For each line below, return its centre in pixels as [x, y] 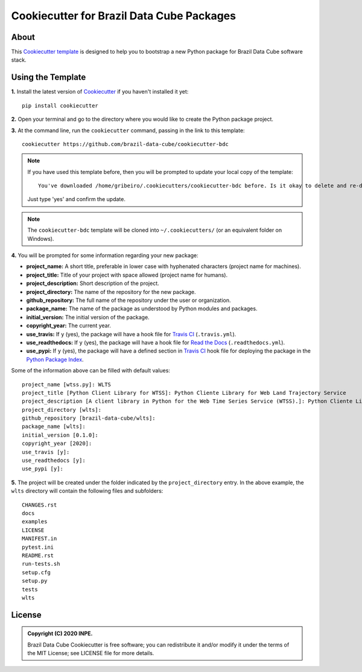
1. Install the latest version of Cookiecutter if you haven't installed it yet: [100, 92]
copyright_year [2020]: [57, 443]
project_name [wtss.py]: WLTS [67, 384]
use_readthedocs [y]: [54, 461]
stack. [19, 60]
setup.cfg [36, 572]
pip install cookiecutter [60, 105]
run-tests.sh [41, 564]
